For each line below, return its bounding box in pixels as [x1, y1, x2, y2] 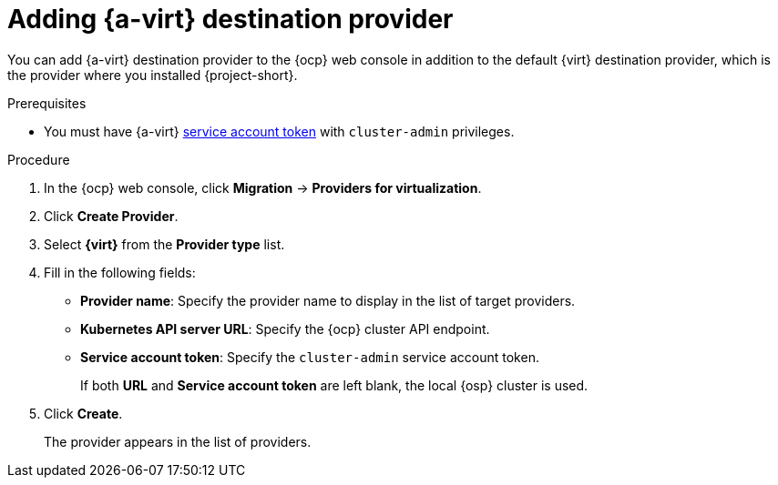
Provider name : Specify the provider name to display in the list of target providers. [80, 292, 576, 308]
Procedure [7, 151, 70, 167]
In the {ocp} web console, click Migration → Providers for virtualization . [44, 179, 482, 196]
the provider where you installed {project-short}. [7, 66, 298, 83]
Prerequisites [7, 95, 87, 111]
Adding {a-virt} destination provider [7, 4, 454, 35]
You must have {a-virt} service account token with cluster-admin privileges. [44, 123, 515, 139]
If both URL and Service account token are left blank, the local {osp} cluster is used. [80, 377, 589, 393]
